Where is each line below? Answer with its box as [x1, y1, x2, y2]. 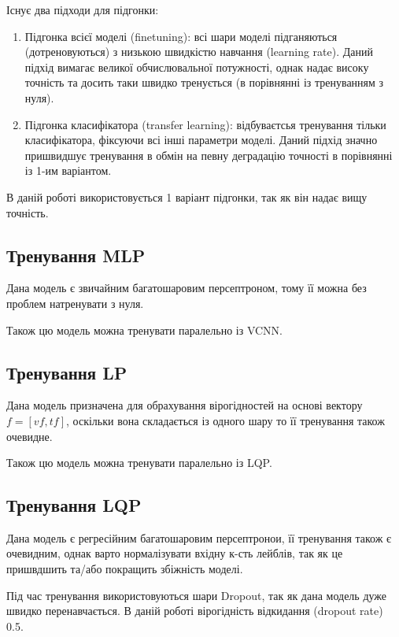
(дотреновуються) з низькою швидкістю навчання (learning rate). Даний [24, 43, 373, 60]
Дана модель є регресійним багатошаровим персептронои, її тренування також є [6, 529, 392, 546]
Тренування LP [6, 360, 127, 384]
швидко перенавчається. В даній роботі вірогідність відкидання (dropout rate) [6, 602, 383, 619]
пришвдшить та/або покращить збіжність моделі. [6, 561, 243, 577]
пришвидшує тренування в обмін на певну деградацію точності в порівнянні [24, 146, 393, 163]
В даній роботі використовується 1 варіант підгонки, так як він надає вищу [6, 188, 368, 205]
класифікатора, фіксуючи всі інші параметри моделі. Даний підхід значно [24, 131, 378, 148]
